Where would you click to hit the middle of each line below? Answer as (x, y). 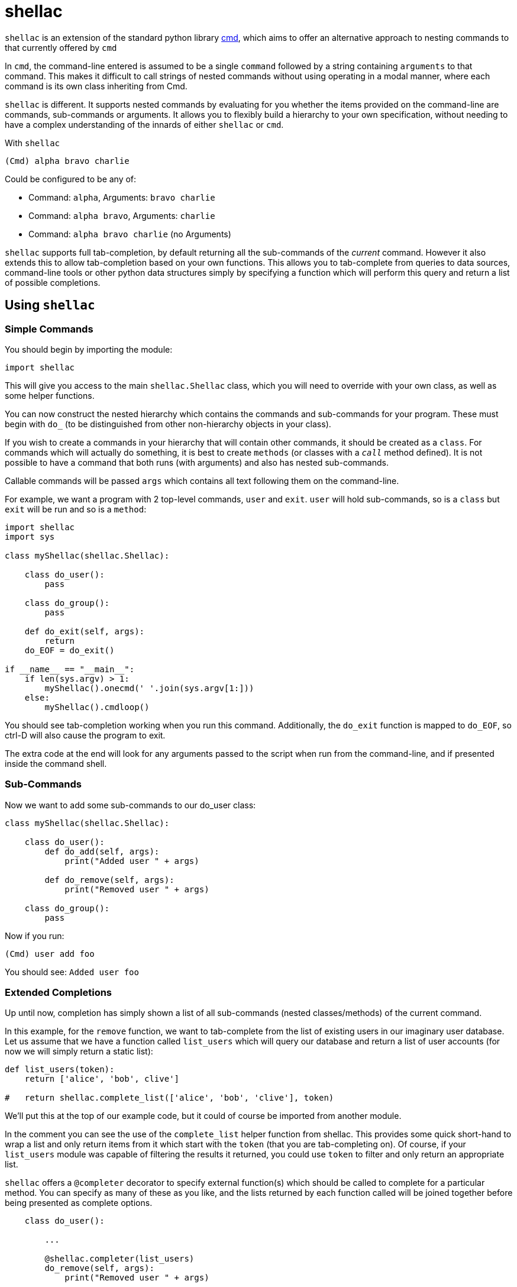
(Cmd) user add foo (50, 954)
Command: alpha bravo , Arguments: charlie (122, 215)
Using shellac (50, 305)
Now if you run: (35, 936)
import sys (30, 536)
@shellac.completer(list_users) (119, 1259)
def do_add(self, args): (102, 851)
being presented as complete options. (79, 1203)
